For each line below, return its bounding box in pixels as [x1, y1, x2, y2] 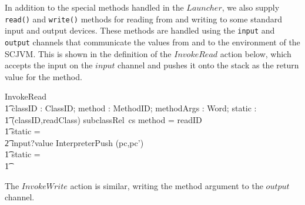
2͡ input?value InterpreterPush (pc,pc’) [5, 136, 144, 148]
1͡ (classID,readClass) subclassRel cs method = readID [5, 113, 202, 125]
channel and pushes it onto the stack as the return [118, 59, 299, 71]
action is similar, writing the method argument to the [70, 179, 263, 191]
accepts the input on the [5, 59, 93, 71]
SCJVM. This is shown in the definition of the [5, 47, 172, 59]
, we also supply [222, 1, 280, 13]
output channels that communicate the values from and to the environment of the [5, 35, 300, 48]
